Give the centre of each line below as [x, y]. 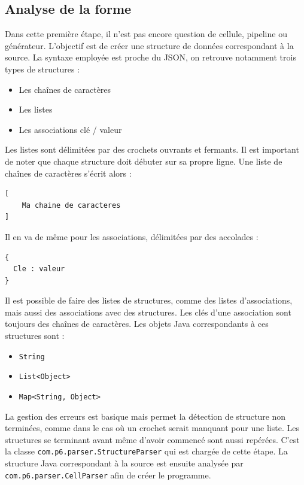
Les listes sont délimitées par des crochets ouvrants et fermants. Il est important [152, 149]
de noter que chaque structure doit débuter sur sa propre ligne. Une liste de [144, 161]
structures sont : [35, 336]
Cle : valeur [39, 269]
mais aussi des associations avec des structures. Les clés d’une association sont [148, 312]
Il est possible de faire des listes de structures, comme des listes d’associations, [149, 300]
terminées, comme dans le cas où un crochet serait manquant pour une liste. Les [152, 428]
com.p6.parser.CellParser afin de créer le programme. [108, 475]
